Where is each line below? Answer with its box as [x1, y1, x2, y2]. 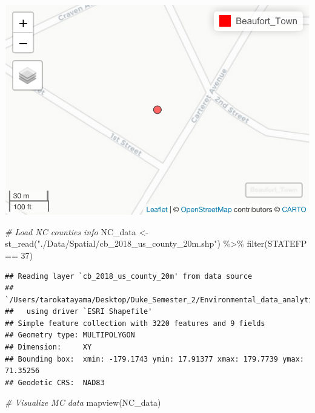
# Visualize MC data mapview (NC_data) [5, 396, 161, 409]
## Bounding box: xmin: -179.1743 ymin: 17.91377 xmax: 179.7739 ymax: [5, 354, 304, 363]
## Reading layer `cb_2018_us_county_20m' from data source [5, 272, 253, 281]
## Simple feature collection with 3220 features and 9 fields [5, 319, 265, 328]
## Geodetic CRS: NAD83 [5, 378, 105, 387]
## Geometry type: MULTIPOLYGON [5, 331, 135, 340]
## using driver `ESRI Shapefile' [5, 307, 153, 316]
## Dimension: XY [5, 343, 92, 352]
